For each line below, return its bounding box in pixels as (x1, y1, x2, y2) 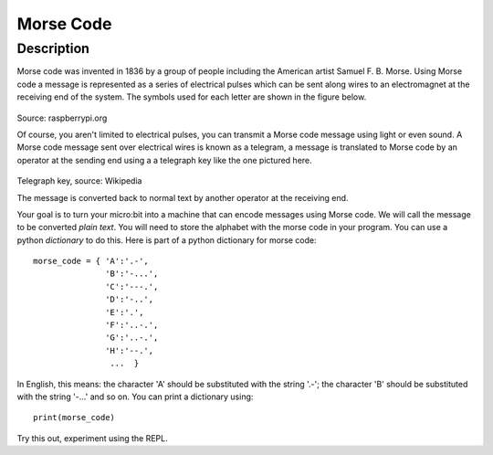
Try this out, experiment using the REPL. (16, 432, 168, 443)
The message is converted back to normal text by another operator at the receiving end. (16, 192, 349, 203)
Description (16, 40, 90, 57)
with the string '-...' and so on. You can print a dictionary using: (16, 391, 254, 402)
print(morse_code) (33, 412, 116, 423)
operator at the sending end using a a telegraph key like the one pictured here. (16, 154, 312, 165)
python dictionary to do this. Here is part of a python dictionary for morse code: (16, 234, 317, 246)
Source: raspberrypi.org (16, 112, 108, 123)
